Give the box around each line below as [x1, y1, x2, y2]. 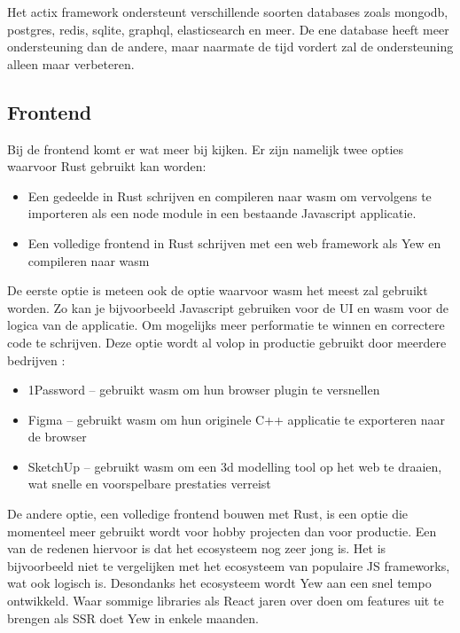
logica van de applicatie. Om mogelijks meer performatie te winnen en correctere [7, 316, 445, 334]
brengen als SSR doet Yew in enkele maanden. [7, 608, 259, 627]
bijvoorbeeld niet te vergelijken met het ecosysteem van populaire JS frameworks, [7, 556, 450, 574]
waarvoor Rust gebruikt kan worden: [7, 157, 207, 176]
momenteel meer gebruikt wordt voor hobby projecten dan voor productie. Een [7, 521, 437, 540]
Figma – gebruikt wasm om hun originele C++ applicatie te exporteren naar [27, 410, 446, 428]
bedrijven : [7, 350, 66, 369]
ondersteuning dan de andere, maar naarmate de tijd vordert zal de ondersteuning [7, 37, 454, 56]
